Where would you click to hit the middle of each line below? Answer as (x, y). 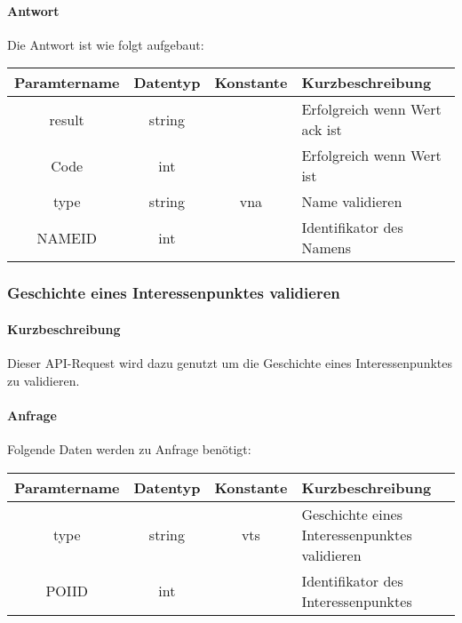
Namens (327, 248)
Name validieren (352, 202)
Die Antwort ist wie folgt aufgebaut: (106, 44)
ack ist (322, 130)
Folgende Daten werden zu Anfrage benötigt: (129, 449)
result (67, 119)
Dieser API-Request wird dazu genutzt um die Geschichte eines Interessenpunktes (230, 363)
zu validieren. (44, 380)
